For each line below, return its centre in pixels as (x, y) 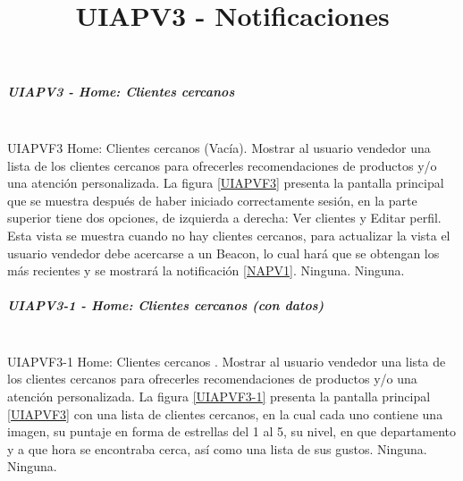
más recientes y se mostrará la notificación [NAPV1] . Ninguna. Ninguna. (206, 270)
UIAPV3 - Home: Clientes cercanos (121, 92)
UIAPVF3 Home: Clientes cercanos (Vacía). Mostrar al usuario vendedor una (219, 147)
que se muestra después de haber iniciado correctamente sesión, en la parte (212, 200)
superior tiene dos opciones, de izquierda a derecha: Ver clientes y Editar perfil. (224, 218)
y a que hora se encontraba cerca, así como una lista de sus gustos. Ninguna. (217, 448)
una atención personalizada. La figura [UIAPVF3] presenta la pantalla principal (226, 183)
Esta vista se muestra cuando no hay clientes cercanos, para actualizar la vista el (229, 235)
